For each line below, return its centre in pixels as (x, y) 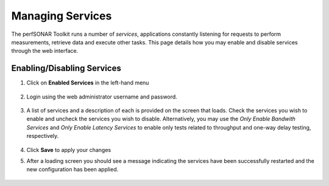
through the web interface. (45, 51)
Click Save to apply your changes (69, 150)
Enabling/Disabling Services (66, 68)
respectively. (43, 136)
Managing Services (62, 16)
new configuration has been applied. (73, 170)
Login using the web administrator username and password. (102, 97)
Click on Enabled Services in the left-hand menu (88, 83)
